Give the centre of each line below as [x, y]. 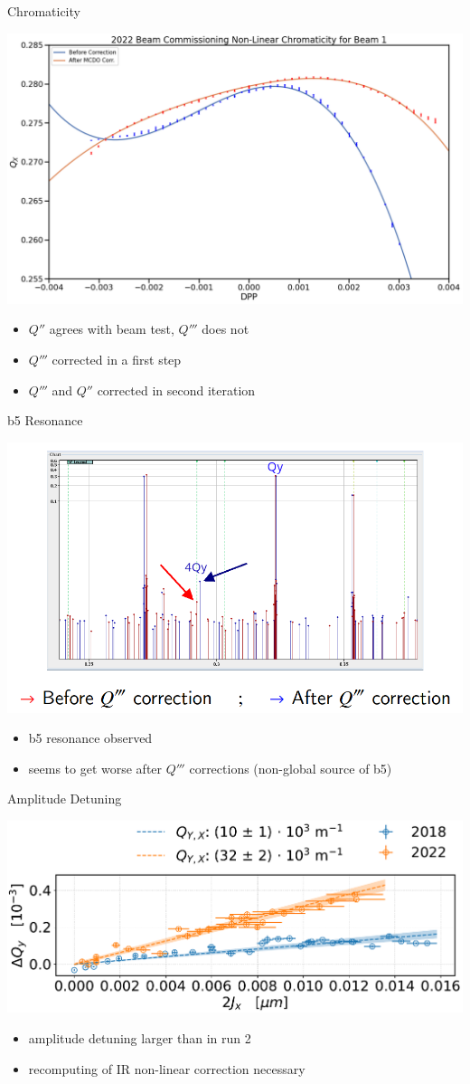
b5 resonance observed [90, 738]
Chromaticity [44, 11]
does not [226, 329]
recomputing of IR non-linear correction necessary [167, 1068]
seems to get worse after [95, 768]
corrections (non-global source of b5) [291, 768]
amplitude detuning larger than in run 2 [140, 1037]
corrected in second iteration [176, 390]
